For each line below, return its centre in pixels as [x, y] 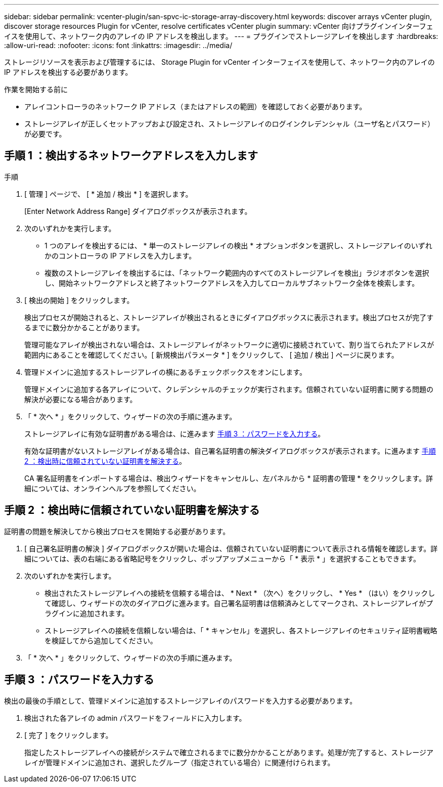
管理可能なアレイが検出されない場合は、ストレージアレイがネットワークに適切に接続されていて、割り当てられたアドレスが [229, 344]
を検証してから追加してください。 [101, 640]
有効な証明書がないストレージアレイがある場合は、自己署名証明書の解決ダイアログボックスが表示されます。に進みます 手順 [230, 451]
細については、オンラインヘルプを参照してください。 [113, 488]
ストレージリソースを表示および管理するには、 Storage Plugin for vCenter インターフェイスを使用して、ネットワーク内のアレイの [219, 62]
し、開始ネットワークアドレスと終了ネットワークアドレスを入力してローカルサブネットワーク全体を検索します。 [232, 283]
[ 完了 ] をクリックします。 [69, 735]
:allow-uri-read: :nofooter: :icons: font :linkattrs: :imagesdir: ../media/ [118, 45]
